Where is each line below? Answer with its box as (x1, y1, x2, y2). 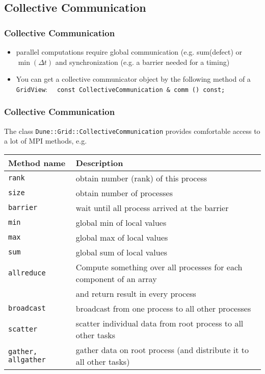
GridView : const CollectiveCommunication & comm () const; (16, 83, 225, 94)
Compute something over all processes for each (75, 261, 243, 273)
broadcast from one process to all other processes (75, 302, 251, 314)
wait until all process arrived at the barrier (75, 201, 229, 214)
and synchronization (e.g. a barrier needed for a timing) (55, 56, 230, 67)
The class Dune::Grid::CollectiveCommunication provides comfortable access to (4, 125, 260, 136)
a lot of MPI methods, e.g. (4, 135, 87, 146)
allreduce (8, 268, 46, 277)
